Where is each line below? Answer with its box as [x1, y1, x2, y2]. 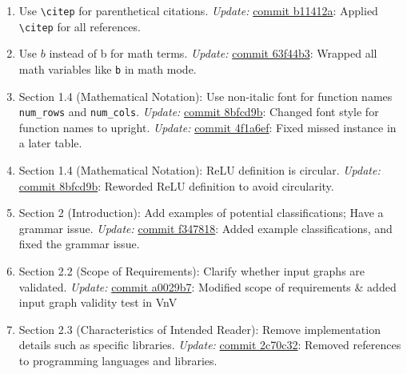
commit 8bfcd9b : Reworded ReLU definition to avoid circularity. [18, 177, 334, 194]
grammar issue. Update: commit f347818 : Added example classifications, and [18, 219, 393, 236]
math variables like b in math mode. [18, 60, 197, 77]
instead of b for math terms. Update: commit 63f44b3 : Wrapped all [49, 45, 377, 62]
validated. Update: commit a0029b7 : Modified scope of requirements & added [18, 278, 397, 295]
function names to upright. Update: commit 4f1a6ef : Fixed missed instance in [18, 119, 397, 135]
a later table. [18, 135, 82, 151]
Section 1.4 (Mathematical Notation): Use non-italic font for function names [18, 87, 393, 104]
